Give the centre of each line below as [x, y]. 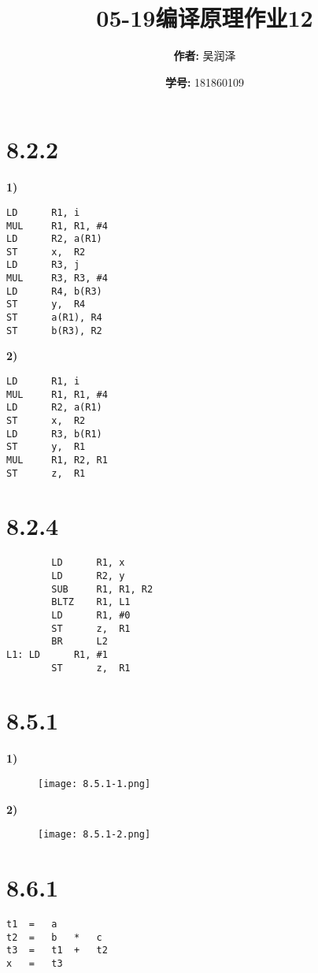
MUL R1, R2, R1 [57, 460]
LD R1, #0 [91, 615]
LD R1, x [88, 563]
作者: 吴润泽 [205, 56]
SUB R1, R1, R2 [102, 589]
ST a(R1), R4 [54, 318]
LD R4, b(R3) [54, 291]
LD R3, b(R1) [54, 434]
